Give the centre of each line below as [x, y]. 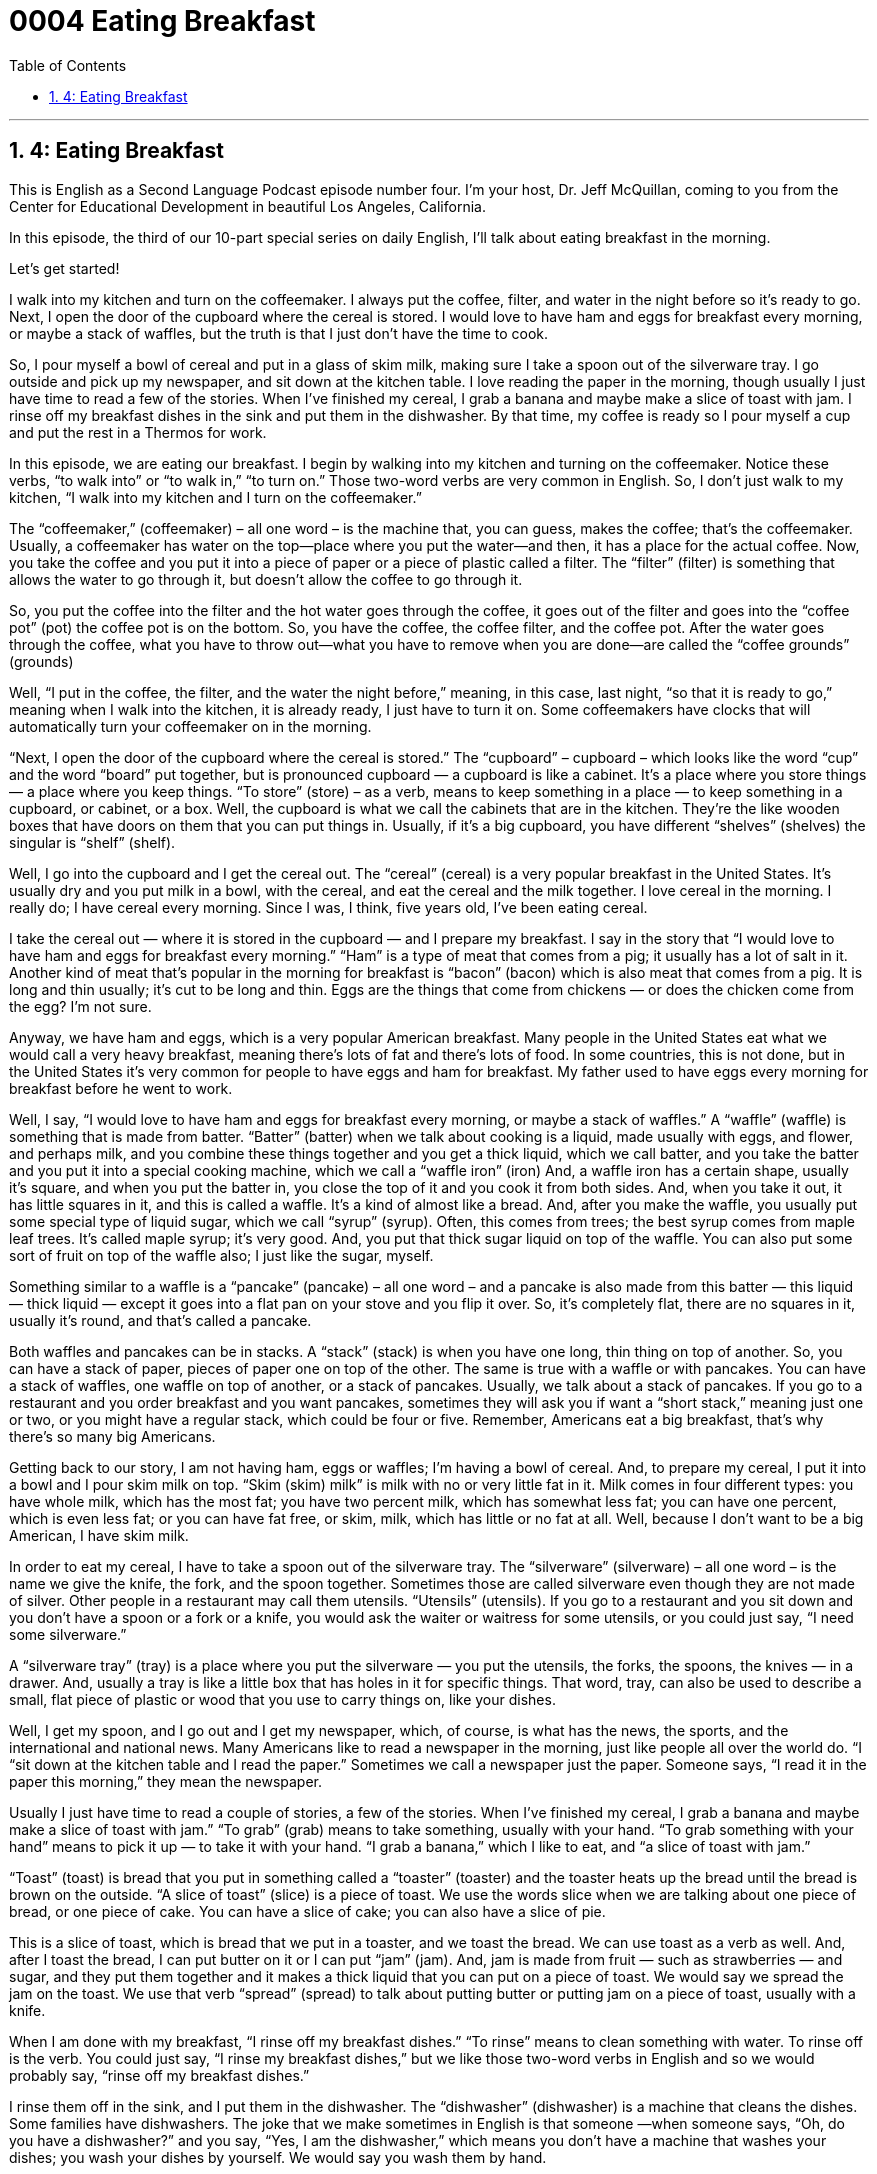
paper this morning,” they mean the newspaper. [166, 1781]
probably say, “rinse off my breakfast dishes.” [159, 2075]
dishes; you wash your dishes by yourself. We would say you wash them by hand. [278, 2157]
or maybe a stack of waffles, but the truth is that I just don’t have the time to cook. [279, 333]
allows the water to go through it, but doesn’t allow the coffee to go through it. [266, 579]
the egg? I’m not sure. [80, 1006]
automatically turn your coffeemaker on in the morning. [190, 726]
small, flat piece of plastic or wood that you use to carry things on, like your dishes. [282, 1699]
